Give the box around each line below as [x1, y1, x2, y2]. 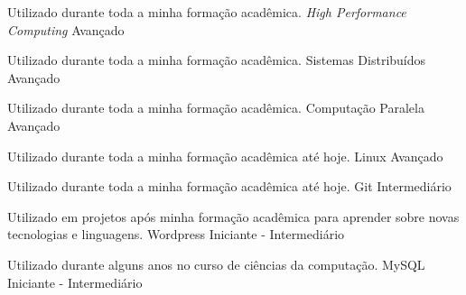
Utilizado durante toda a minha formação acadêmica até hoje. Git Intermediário [7, 177, 452, 196]
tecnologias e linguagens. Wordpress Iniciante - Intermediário [7, 225, 345, 244]
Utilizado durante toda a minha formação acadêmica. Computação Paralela [7, 98, 424, 117]
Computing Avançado [7, 20, 125, 39]
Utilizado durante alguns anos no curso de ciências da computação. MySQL [7, 254, 425, 273]
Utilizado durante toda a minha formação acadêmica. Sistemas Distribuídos [7, 51, 426, 69]
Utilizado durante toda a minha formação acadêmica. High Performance [7, 3, 406, 21]
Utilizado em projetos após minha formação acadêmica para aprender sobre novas [7, 207, 460, 226]
